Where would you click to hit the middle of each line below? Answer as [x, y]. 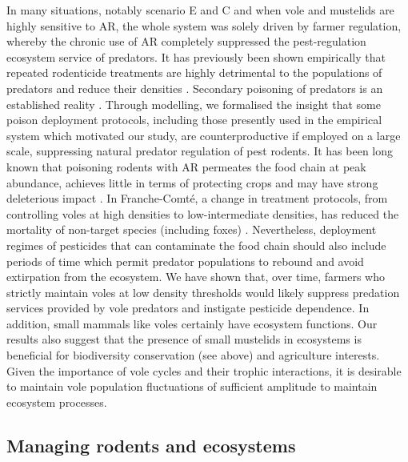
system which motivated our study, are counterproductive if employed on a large [204, 135]
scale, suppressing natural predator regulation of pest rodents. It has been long [200, 151]
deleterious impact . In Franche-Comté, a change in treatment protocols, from [197, 198]
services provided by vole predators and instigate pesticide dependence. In [188, 308]
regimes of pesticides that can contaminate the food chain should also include [196, 245]
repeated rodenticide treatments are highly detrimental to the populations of [194, 72]
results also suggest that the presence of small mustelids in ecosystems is [184, 339]
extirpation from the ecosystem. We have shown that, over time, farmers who [196, 277]
